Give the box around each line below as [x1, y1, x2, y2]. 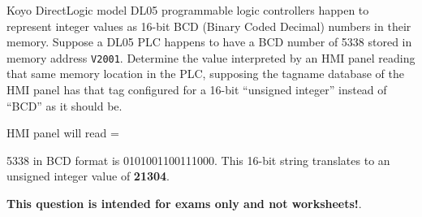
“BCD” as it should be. [6, 97, 123, 114]
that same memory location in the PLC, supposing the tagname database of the [6, 65, 404, 82]
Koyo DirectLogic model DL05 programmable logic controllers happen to [6, 2, 369, 18]
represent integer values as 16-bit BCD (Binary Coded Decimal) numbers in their [6, 17, 411, 34]
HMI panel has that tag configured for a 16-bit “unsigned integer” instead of [6, 81, 387, 98]
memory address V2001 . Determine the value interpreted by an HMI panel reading [6, 49, 416, 66]
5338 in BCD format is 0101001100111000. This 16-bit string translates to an [6, 151, 390, 168]
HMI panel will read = [6, 124, 119, 141]
